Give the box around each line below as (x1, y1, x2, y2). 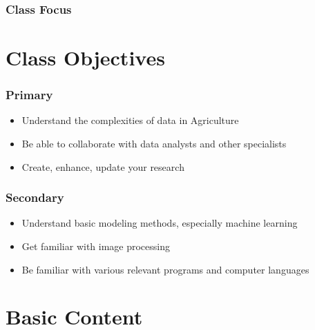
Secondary (6, 189, 64, 206)
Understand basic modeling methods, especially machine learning (21, 216, 298, 230)
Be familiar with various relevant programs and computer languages (21, 262, 309, 276)
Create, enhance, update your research (21, 159, 184, 174)
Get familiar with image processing (21, 239, 171, 254)
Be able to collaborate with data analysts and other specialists (21, 136, 287, 151)
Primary (6, 86, 53, 103)
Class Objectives (6, 43, 165, 72)
